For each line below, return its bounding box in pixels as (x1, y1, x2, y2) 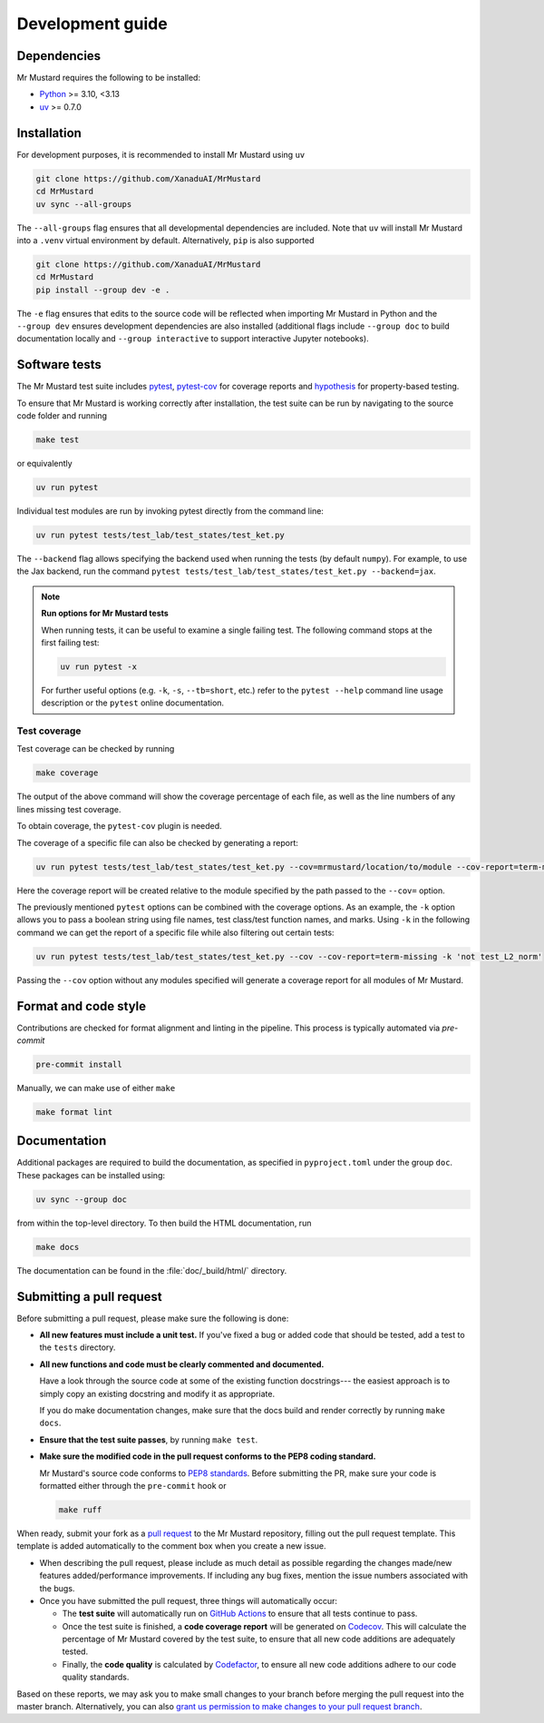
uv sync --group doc (35, 1194, 127, 1205)
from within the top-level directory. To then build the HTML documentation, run (16, 1217, 312, 1228)
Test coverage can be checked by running (16, 743, 175, 754)
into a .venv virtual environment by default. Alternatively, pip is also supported (16, 234, 315, 245)
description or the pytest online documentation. (41, 697, 225, 708)
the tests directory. (39, 1342, 116, 1353)
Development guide (16, 14, 168, 34)
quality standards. (62, 1671, 130, 1683)
